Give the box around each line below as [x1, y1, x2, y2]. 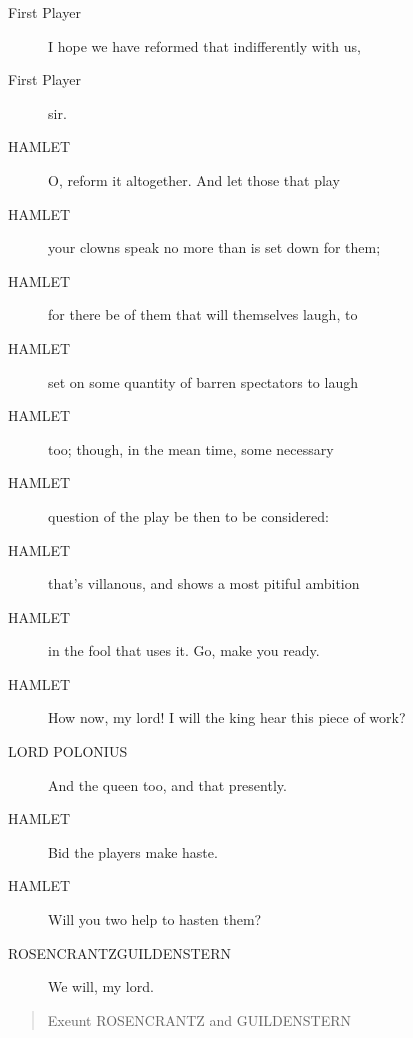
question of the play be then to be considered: [48, 505, 329, 526]
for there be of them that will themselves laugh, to [48, 304, 358, 325]
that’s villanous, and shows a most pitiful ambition [48, 573, 360, 594]
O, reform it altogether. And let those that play [48, 169, 340, 190]
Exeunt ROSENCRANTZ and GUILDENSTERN [47, 1009, 352, 1030]
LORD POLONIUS [8, 741, 128, 762]
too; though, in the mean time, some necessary [48, 438, 334, 459]
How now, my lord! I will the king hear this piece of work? [48, 707, 406, 728]
